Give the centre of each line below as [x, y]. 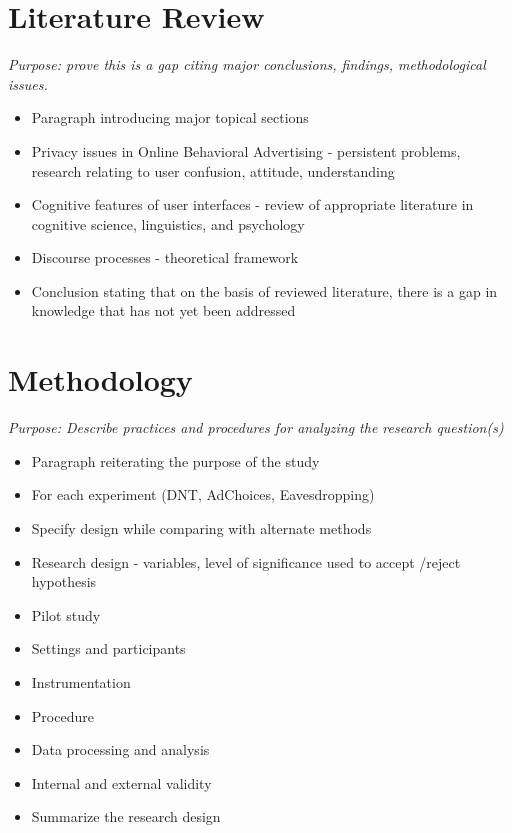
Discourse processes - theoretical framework [165, 257]
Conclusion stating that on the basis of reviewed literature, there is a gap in [264, 290]
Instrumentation [81, 681]
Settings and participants [108, 648]
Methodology [100, 379]
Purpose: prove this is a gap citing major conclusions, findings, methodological [247, 64]
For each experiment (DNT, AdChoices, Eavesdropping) [203, 494]
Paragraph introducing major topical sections [170, 117]
